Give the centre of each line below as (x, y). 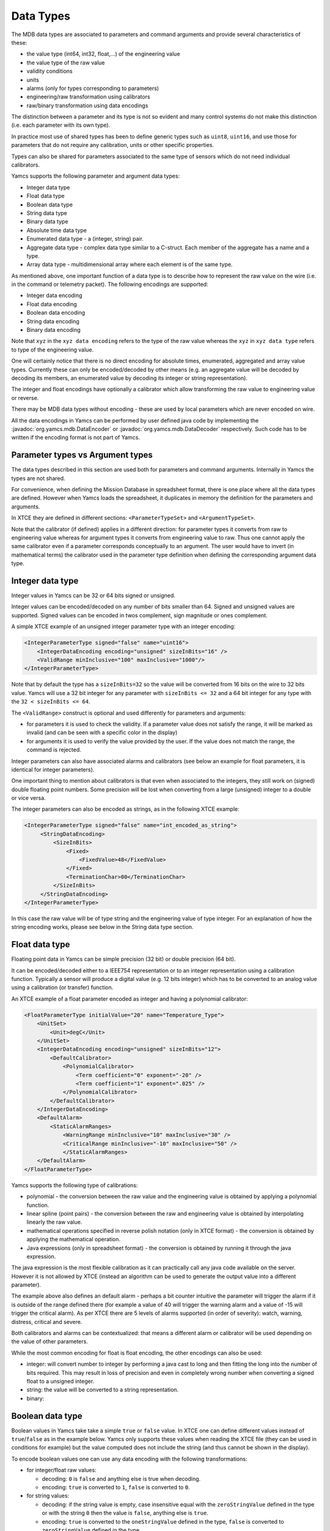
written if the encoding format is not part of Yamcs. (76, 437)
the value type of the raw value (66, 62)
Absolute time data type (57, 230)
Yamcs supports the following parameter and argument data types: (96, 176)
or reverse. (25, 397)
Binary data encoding (53, 330)
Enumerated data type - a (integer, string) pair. (85, 239)
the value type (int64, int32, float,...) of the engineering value (103, 54)
